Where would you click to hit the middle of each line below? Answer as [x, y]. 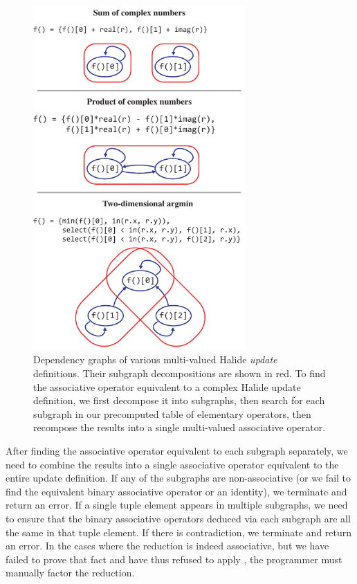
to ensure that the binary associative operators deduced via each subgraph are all [178, 518]
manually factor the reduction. [70, 573]
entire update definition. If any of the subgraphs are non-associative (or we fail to [178, 478]
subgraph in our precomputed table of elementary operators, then [172, 413]
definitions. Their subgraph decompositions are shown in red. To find [180, 373]
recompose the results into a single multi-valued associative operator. [180, 427]
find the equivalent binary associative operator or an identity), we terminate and [176, 491]
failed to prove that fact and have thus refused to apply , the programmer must [174, 559]
